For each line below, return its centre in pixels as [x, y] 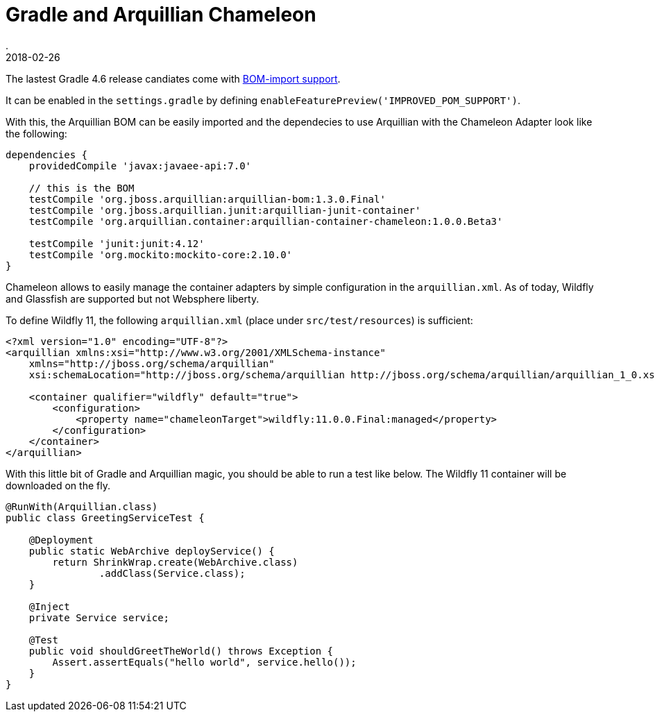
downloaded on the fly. [58, 485]
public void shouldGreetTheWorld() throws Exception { [181, 651]
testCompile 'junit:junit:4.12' [117, 243]
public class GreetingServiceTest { [105, 517]
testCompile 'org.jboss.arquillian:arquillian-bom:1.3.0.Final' [207, 199]
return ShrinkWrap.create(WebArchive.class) [175, 562]
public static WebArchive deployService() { [152, 551]
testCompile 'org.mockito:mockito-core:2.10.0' [161, 254]
